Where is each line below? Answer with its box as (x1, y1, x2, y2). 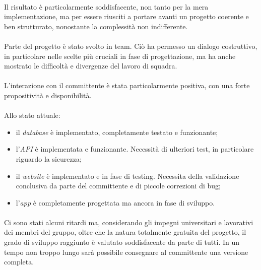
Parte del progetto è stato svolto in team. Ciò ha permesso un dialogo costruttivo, (4, 40, 257, 51)
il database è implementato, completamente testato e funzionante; (16, 126, 218, 137)
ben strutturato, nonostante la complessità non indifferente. (4, 21, 188, 31)
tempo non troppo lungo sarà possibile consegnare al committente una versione (4, 246, 248, 257)
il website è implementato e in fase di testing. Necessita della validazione (16, 170, 239, 181)
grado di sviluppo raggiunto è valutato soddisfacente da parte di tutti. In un (4, 237, 240, 247)
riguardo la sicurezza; (16, 153, 82, 164)
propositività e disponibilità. (4, 90, 92, 100)
